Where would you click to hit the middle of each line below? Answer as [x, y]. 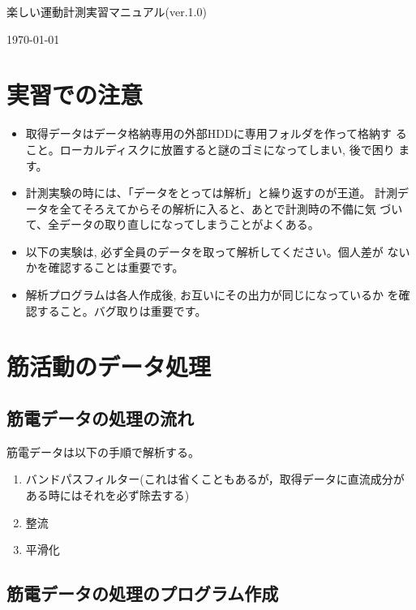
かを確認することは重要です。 [105, 267]
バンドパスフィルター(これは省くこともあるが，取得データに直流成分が [215, 479]
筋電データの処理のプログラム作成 [143, 593]
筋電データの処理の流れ [100, 418]
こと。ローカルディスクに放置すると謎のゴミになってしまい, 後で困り [210, 149]
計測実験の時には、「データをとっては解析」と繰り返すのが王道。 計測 [212, 193]
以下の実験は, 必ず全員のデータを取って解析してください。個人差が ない [218, 251]
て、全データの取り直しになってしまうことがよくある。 [172, 224]
